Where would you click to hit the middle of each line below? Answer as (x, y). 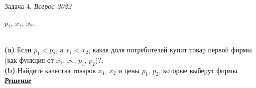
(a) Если (18, 49)
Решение (18, 80)
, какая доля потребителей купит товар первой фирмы (170, 49)
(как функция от (29, 60)
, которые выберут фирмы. (199, 70)
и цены (129, 70)
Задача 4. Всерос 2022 (38, 6)
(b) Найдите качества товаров (50, 70)
